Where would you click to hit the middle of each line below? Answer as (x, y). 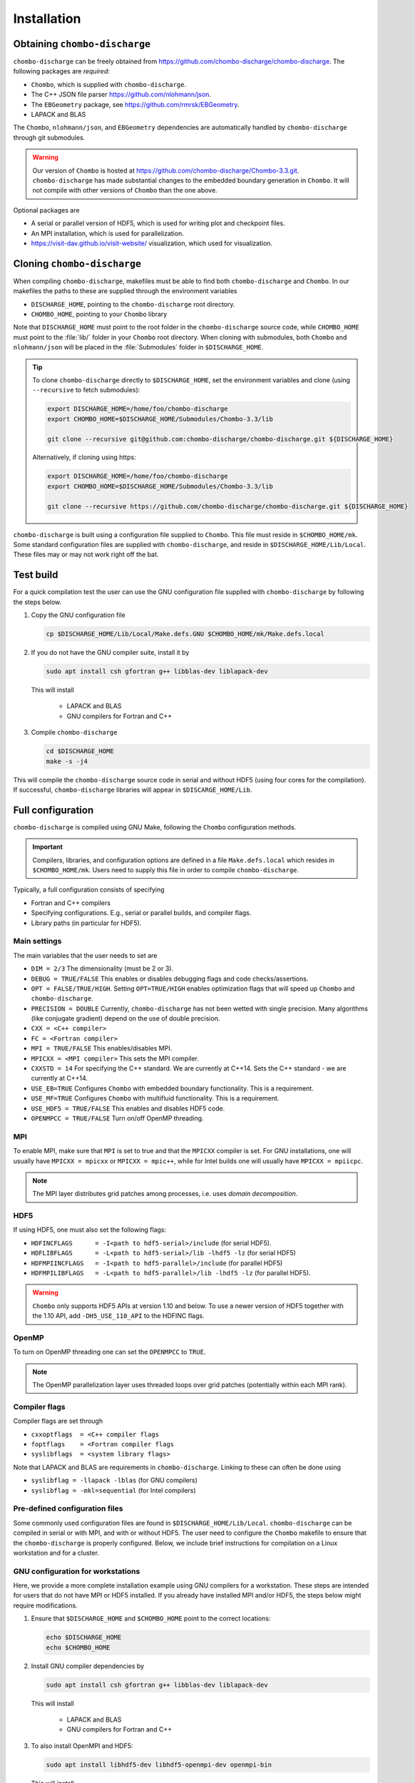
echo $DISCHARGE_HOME (84, 1638)
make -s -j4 (67, 761)
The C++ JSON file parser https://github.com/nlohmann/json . (121, 94)
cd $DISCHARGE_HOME (80, 751)
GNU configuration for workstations (77, 1571)
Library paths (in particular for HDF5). (86, 923)
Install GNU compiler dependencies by (88, 1666)
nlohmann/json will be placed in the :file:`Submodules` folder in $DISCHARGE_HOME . (138, 347)
